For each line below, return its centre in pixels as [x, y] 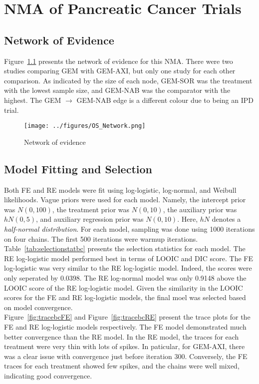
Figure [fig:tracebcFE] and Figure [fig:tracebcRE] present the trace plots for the [127, 317]
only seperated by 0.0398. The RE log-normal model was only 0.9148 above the [125, 277]
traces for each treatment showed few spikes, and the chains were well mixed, [122, 366]
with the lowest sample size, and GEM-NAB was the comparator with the [117, 90]
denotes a [226, 219]
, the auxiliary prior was [200, 209]
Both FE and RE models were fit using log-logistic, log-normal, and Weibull [120, 190]
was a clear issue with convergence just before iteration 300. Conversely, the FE [126, 356]
